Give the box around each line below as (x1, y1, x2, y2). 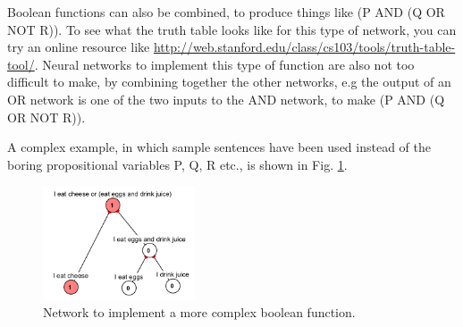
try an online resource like (7, 38, 150, 56)
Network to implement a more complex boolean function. (43, 302, 356, 321)
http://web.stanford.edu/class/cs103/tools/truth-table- (153, 38, 456, 56)
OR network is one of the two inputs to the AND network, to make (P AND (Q (7, 89, 445, 108)
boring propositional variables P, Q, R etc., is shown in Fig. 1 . (7, 155, 348, 173)
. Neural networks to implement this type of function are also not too (34, 54, 415, 73)
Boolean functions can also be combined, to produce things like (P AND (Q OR (7, 3, 445, 21)
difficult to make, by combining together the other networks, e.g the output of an (7, 72, 451, 91)
